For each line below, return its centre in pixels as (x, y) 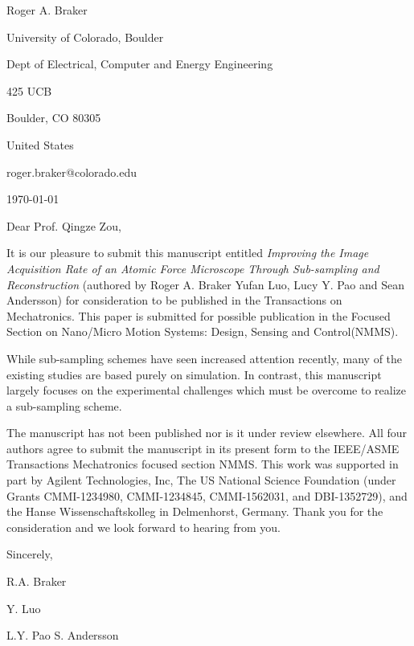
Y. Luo (24, 608)
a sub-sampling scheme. (64, 405)
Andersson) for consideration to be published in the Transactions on (174, 300)
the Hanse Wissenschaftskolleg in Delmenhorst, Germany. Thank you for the (195, 511)
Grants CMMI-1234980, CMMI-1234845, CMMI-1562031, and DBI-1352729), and (207, 495)
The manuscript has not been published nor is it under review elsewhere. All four (207, 433)
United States (40, 144)
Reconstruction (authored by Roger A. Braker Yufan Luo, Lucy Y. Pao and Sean (206, 284)
